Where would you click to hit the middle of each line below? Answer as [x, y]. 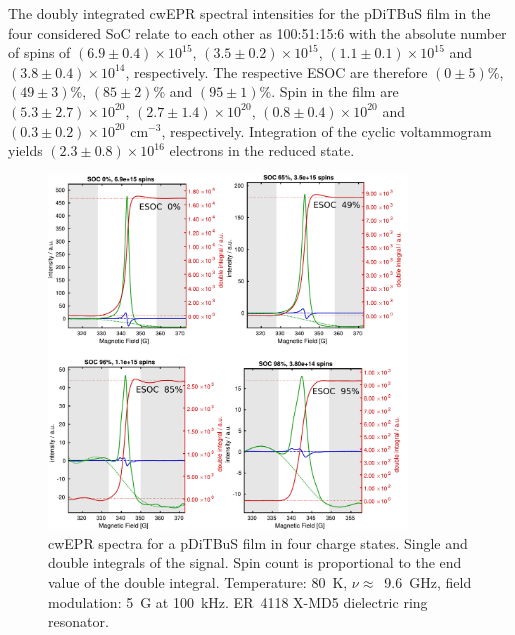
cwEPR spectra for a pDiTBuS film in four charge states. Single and [258, 542]
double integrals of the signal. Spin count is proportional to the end [255, 562]
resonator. [78, 621]
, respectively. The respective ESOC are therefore [276, 71]
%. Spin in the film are [329, 91]
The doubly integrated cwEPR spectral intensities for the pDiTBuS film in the [249, 13]
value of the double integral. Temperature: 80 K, [198, 581]
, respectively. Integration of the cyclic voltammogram [326, 130]
